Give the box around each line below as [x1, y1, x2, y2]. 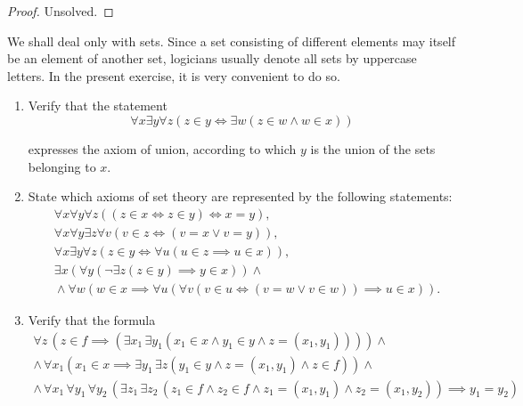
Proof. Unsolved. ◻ [7, 2, 114, 20]
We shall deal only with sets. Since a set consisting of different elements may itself [7, 31, 456, 50]
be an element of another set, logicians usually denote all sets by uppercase [7, 49, 417, 68]
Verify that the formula [28, 310, 156, 329]
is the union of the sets [310, 139, 436, 158]
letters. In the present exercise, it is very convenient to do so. [7, 66, 340, 85]
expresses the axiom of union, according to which [28, 139, 297, 158]
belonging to [28, 157, 96, 175]
